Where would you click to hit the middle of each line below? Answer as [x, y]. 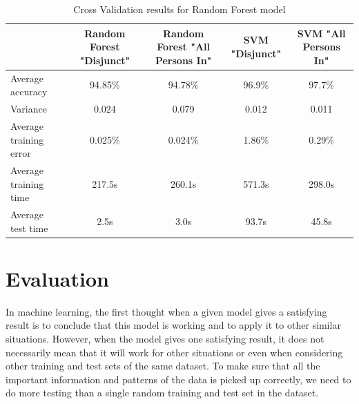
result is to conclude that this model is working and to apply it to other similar [173, 325]
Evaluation [57, 278]
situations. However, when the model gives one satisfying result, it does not [165, 338]
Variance [29, 109]
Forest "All [183, 47]
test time [29, 228]
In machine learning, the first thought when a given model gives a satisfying [166, 311]
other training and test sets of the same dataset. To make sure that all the [163, 366]
